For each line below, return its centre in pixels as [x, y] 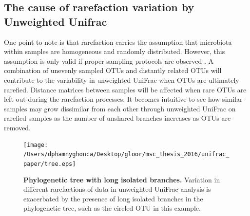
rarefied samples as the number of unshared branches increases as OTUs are [117, 118]
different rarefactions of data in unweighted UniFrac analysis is [117, 189]
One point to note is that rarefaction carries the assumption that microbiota [118, 42]
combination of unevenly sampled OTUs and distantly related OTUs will [113, 70]
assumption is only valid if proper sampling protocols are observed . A [109, 61]
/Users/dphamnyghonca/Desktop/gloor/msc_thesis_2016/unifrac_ [126, 154]
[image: [36, 145]
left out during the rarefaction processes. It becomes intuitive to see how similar [123, 99]
